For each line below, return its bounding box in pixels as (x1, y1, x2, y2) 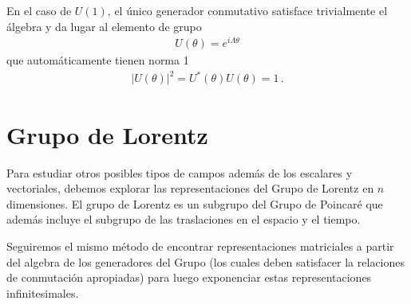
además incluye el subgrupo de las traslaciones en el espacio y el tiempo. (6, 211, 361, 228)
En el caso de (6, 2, 72, 18)
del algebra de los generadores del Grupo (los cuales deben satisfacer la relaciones (6, 253, 405, 270)
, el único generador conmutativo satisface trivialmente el (107, 2, 388, 18)
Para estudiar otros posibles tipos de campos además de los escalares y (6, 164, 353, 181)
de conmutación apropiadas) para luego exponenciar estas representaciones (6, 269, 372, 286)
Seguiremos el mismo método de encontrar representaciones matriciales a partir (6, 237, 394, 254)
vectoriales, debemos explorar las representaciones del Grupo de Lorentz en (6, 180, 374, 197)
